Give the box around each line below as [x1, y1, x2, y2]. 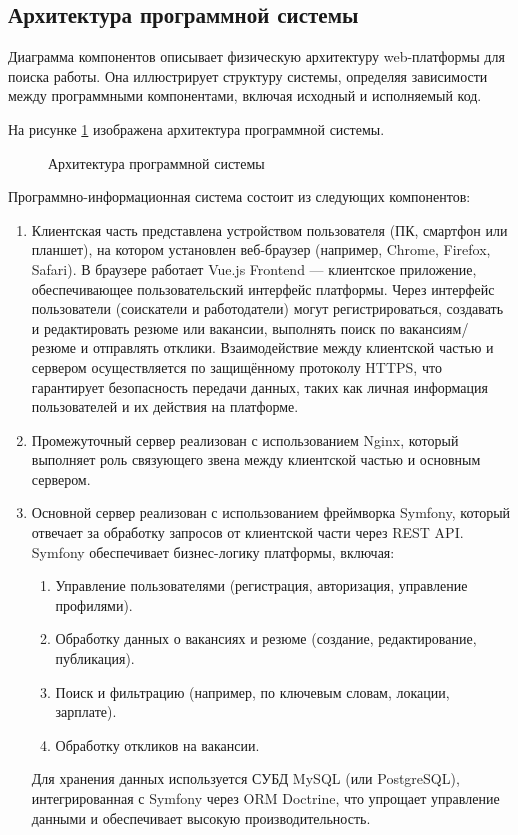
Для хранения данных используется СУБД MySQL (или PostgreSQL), [31, 768, 460, 789]
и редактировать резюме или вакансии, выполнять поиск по [31, 317, 395, 338]
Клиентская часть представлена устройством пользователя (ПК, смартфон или [31, 219, 508, 240]
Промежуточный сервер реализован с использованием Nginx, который [31, 429, 459, 450]
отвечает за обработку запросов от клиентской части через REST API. [31, 522, 464, 543]
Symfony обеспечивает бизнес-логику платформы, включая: [31, 541, 395, 562]
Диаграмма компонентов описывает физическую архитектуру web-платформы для [8, 46, 505, 67]
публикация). [55, 648, 135, 669]
